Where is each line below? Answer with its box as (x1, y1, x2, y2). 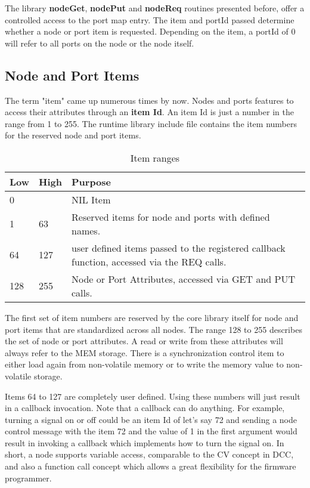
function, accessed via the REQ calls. (72, 254, 227, 268)
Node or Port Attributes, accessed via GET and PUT (72, 271, 295, 286)
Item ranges (130, 150, 180, 165)
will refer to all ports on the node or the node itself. (5, 36, 194, 49)
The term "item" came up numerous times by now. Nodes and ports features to (5, 94, 294, 106)
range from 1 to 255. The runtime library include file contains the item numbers (5, 117, 297, 129)
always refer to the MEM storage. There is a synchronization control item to (5, 346, 284, 359)
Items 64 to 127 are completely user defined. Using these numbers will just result (5, 390, 300, 402)
